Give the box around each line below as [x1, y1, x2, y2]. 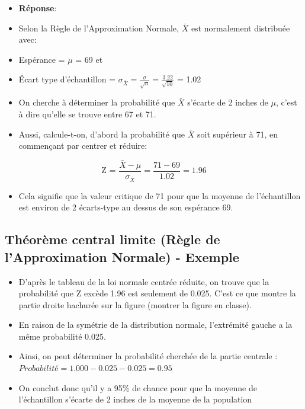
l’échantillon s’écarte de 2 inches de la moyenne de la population [18, 393, 252, 405]
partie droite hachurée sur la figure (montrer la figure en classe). [18, 298, 252, 311]
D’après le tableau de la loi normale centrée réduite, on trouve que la [18, 275, 269, 287]
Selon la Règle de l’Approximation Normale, [18, 21, 179, 34]
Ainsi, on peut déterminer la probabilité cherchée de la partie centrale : [18, 350, 278, 362]
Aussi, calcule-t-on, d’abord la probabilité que [18, 127, 185, 140]
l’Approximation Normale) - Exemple [5, 247, 239, 266]
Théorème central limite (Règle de [5, 230, 220, 248]
